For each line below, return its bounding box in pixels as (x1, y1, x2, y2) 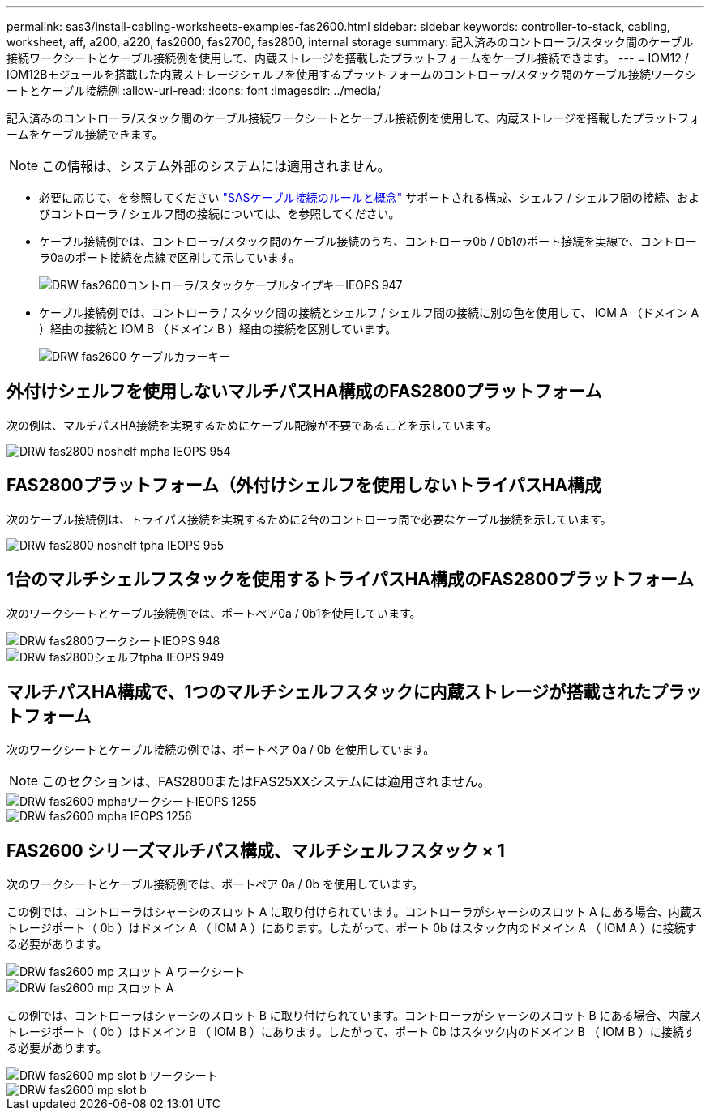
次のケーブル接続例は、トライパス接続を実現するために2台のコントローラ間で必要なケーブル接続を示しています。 (6, 511, 612, 526)
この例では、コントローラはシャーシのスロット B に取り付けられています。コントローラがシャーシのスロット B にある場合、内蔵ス (6, 1008, 702, 1023)
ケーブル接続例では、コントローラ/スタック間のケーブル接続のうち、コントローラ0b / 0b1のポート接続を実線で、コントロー (39, 234, 697, 248)
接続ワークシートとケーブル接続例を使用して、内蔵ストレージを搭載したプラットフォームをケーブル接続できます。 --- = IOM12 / (6, 51, 689, 65)
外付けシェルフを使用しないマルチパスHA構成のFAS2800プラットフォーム (6, 381, 602, 402)
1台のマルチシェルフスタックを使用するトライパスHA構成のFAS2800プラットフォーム (6, 569, 695, 590)
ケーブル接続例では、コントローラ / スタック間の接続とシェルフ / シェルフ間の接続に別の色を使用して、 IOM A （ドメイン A (39, 306, 699, 319)
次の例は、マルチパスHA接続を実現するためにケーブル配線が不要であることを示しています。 (6, 417, 498, 432)
